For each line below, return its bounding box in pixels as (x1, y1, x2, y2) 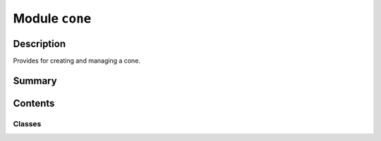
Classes (13, 118, 42, 128)
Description (13, 37, 66, 49)
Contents (13, 97, 55, 109)
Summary (13, 75, 57, 87)
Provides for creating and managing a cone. (13, 56, 141, 65)
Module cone (13, 11, 92, 26)
